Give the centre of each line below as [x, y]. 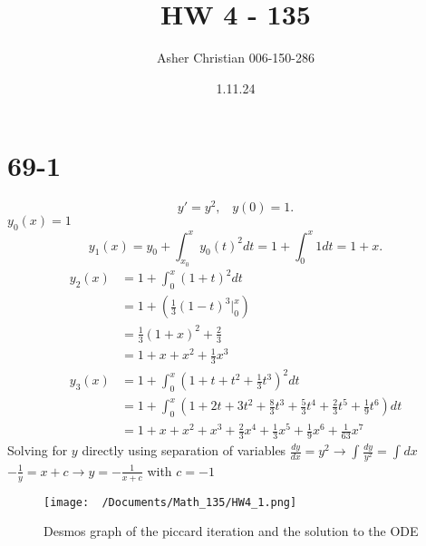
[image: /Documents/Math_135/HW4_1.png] [170, 502]
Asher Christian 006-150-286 [236, 58]
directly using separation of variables [184, 450]
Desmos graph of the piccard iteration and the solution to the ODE [231, 531]
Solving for [38, 450]
